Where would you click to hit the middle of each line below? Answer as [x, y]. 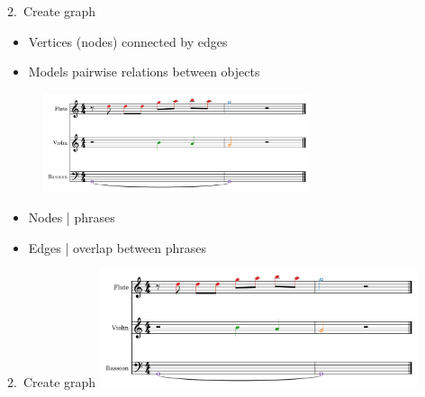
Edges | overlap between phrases [118, 247]
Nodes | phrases [72, 217]
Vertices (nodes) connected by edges [128, 41]
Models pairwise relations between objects [144, 72]
